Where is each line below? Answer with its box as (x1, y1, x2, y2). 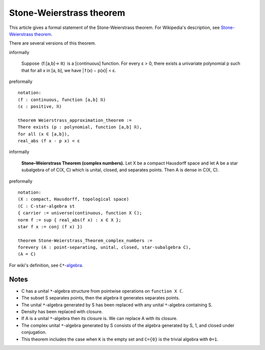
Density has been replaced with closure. (21, 308, 103, 314)
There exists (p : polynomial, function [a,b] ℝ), (18, 124, 142, 130)
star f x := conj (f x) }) (18, 224, 83, 229)
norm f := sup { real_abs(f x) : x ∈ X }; (18, 217, 122, 223)
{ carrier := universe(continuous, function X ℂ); (18, 210, 142, 216)
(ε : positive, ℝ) (18, 104, 62, 109)
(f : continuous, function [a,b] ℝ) (18, 97, 106, 103)
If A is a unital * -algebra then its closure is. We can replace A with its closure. (21, 316, 178, 322)
